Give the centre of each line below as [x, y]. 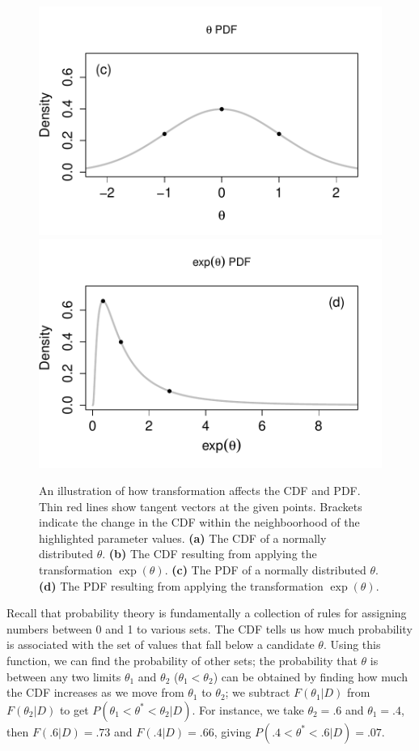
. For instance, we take [248, 709]
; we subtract [258, 692]
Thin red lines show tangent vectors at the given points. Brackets [201, 506]
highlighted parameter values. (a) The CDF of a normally [183, 538]
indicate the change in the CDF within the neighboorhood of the [199, 522]
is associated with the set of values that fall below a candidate [161, 644]
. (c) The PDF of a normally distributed [265, 570]
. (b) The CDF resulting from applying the [209, 554]
